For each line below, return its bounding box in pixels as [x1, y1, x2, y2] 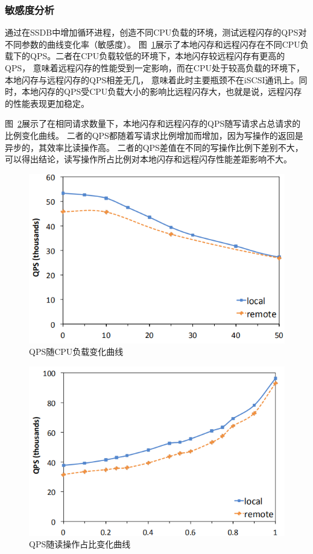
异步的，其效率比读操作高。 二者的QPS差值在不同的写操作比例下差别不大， [5, 141, 303, 153]
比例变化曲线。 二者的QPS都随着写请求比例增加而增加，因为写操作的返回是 [5, 129, 303, 141]
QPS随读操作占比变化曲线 [29, 538, 131, 550]
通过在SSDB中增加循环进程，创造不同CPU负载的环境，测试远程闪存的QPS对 [5, 26, 307, 39]
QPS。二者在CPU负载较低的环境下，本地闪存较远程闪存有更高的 [30, 49, 285, 62]
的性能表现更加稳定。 [5, 97, 89, 109]
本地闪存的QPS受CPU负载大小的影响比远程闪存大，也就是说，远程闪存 [21, 85, 302, 98]
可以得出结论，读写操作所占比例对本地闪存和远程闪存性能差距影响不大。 [5, 153, 292, 165]
